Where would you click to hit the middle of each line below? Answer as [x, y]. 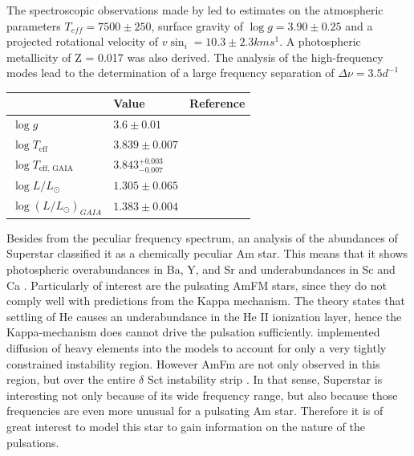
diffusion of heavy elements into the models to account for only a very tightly [197, 348]
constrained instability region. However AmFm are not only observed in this [193, 363]
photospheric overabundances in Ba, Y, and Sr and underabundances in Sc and [201, 269]
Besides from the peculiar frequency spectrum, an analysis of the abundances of [202, 237]
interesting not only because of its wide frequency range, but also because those [202, 395]
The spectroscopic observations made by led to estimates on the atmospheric [195, 10]
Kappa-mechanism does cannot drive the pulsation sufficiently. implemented [193, 332]
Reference [217, 103]
